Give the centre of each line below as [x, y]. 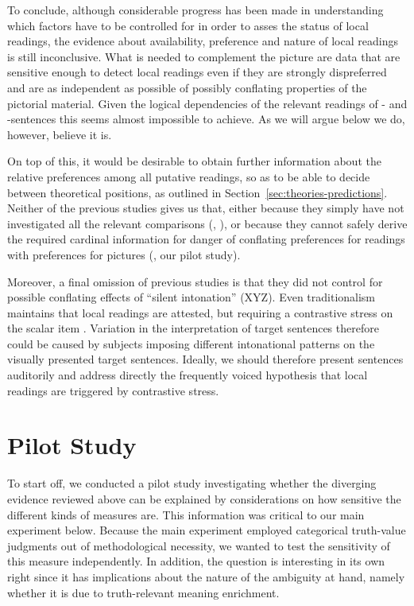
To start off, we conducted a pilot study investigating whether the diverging [192, 483]
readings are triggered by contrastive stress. [113, 390]
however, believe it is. [60, 134]
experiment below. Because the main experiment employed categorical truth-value [207, 530]
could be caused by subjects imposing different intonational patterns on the [191, 343]
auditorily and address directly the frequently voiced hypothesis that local [188, 375]
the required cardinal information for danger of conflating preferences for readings [206, 239]
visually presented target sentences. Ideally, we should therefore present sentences [205, 359]
